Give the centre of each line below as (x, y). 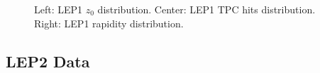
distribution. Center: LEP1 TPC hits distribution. (206, 9)
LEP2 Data (48, 61)
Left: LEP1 (59, 9)
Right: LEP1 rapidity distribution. (109, 23)
